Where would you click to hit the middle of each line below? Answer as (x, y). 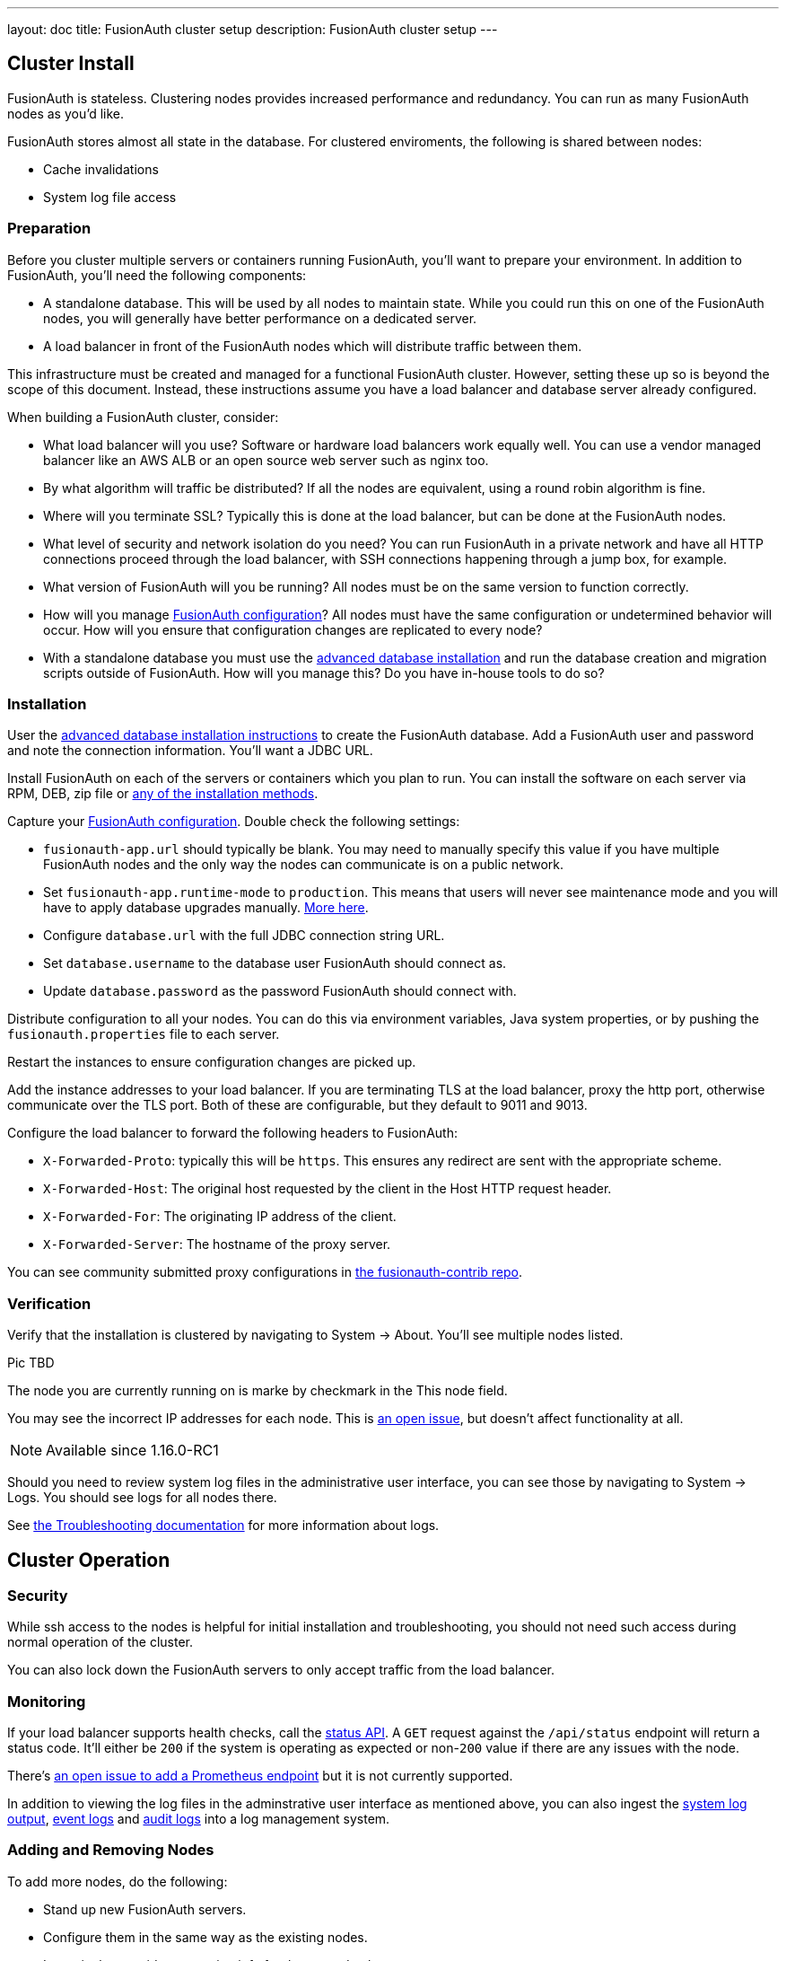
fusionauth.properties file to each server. (144, 1034)
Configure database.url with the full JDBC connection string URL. (244, 936)
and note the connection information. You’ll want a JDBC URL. (190, 751)
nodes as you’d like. (66, 113)
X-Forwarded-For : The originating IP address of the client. (220, 1217)
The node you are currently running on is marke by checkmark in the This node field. (258, 1391)
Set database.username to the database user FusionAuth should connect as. (275, 963)
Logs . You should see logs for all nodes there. (142, 1498)
